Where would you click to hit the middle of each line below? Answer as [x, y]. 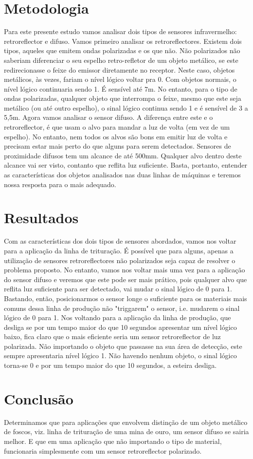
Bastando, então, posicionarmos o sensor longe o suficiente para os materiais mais [126, 298]
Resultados [41, 218]
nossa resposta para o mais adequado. [60, 184]
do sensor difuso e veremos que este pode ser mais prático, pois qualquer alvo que [126, 279]
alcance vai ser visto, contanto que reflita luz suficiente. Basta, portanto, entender [126, 165]
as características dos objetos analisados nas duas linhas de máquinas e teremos [122, 175]
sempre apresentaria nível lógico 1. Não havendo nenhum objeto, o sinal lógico [120, 355]
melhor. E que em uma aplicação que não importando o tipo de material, [113, 441]
